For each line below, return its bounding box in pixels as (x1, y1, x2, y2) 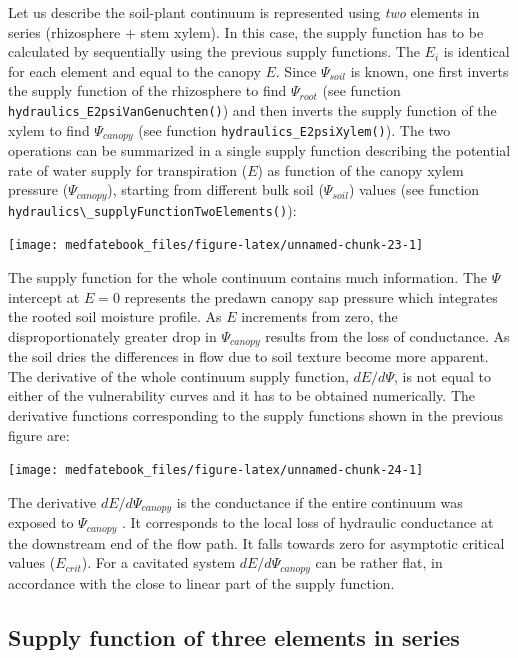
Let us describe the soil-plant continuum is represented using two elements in (8, 2, 480, 22)
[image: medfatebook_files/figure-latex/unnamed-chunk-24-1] (8, 463, 424, 478)
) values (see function (348, 179, 479, 200)
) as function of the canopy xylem (257, 159, 464, 180)
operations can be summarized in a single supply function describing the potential (8, 140, 511, 161)
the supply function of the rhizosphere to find (8, 80, 287, 101)
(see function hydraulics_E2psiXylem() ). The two (138, 119, 451, 140)
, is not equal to (393, 365, 491, 386)
